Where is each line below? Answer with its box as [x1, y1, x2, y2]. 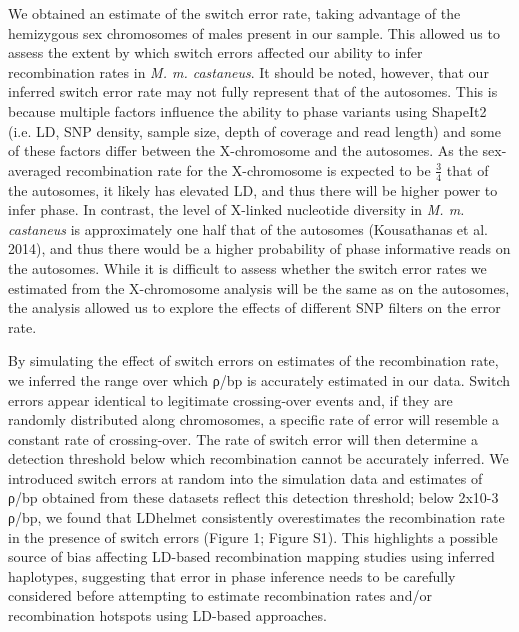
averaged [8, 159, 62, 180]
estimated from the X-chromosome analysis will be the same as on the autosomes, [8, 277, 510, 298]
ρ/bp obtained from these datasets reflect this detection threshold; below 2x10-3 [8, 487, 499, 508]
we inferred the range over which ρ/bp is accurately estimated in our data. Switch [8, 369, 511, 390]
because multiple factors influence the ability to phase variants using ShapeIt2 [8, 100, 487, 121]
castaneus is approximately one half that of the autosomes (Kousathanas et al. [8, 218, 488, 239]
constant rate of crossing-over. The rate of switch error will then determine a [8, 428, 478, 449]
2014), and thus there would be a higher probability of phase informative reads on [8, 238, 511, 259]
